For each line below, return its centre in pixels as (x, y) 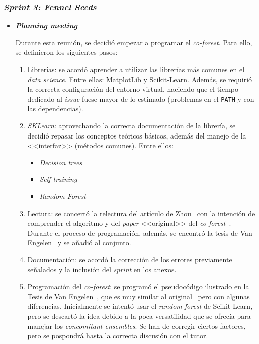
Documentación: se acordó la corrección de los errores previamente (130, 259)
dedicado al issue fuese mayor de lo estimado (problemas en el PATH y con (141, 98)
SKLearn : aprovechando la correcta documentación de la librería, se (132, 126)
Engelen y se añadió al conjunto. (79, 243)
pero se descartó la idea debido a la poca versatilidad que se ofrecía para (139, 316)
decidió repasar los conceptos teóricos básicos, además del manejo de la (137, 135)
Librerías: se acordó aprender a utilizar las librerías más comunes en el (136, 69)
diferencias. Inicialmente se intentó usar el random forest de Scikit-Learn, (140, 306)
